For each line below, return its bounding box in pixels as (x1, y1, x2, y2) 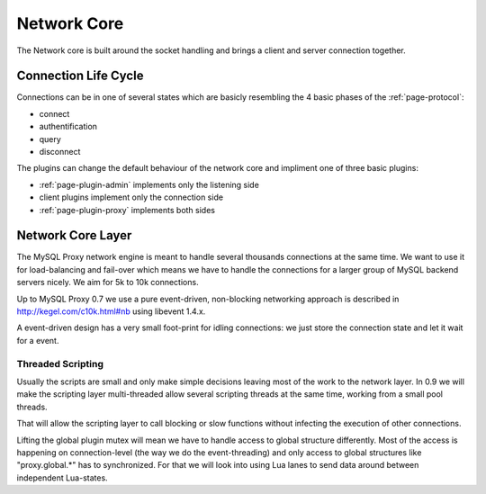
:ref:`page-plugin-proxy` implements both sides (39, 204, 216, 215)
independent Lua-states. (16, 472, 108, 483)
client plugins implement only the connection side (39, 192, 224, 202)
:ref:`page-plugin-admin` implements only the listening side (39, 179, 260, 190)
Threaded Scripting (16, 357, 103, 370)
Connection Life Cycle (16, 68, 144, 84)
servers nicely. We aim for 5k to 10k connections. (16, 277, 199, 288)
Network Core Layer (16, 228, 132, 243)
